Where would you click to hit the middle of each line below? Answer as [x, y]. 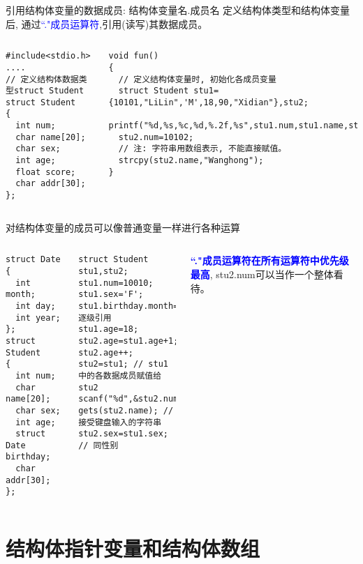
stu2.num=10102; [156, 137]
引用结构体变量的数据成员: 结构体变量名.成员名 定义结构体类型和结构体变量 [178, 10]
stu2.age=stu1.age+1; [128, 341]
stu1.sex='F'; [111, 295]
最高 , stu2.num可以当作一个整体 [262, 274]
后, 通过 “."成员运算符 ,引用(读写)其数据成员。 [107, 23]
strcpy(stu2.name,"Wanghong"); [191, 161]
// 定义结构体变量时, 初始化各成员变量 [197, 79]
